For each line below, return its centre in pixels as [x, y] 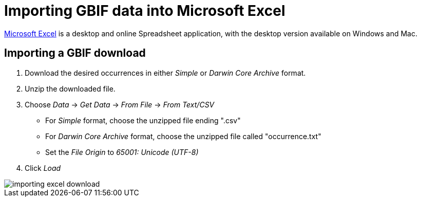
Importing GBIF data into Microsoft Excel [145, 11]
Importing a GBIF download [75, 53]
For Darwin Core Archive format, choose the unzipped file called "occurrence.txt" [183, 136]
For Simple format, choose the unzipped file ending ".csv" [143, 120]
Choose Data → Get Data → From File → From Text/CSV [120, 104]
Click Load [43, 168]
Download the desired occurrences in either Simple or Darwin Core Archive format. [165, 73]
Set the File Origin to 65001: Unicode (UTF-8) [122, 152]
